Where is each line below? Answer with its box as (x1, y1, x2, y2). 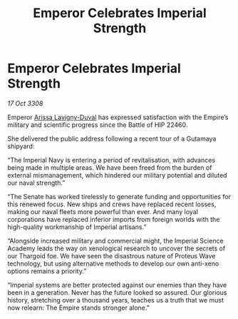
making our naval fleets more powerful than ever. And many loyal (7, 207, 198, 216)
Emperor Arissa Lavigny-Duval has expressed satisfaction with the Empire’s (7, 113, 229, 121)
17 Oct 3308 (7, 98, 43, 108)
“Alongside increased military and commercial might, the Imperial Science (7, 236, 224, 245)
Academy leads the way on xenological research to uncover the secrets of (7, 244, 226, 253)
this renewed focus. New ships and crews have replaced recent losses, (7, 200, 217, 208)
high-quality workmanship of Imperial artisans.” (7, 223, 147, 231)
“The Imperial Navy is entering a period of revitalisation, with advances (7, 156, 216, 164)
